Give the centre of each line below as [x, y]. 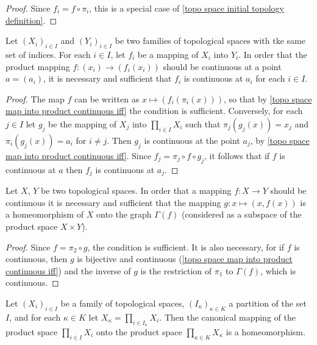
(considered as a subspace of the [241, 214]
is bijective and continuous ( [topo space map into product [185, 259]
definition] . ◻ [31, 20]
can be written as [107, 98]
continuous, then [37, 259]
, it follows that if [237, 155]
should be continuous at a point [222, 66]
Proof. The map [35, 98]
